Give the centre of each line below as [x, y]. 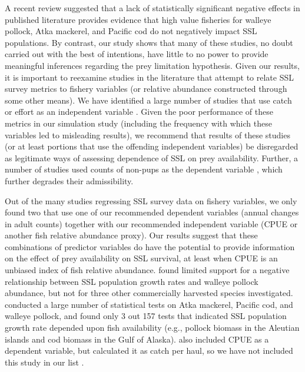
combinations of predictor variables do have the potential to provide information [150, 246]
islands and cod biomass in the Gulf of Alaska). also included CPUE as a [137, 339]
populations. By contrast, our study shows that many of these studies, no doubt [149, 42]
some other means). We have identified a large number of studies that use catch [148, 100]
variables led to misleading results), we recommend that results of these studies [147, 134]
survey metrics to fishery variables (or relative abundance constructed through [146, 89]
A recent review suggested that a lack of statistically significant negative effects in [152, 8]
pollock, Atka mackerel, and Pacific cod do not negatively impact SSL [131, 31]
